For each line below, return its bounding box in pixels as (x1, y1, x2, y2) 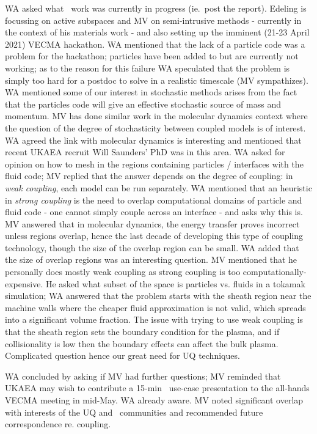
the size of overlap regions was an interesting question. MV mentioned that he (5, 253, 297, 266)
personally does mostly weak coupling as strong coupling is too (5, 265, 241, 278)
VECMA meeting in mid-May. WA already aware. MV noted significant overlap (5, 394, 304, 406)
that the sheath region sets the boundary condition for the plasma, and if (5, 325, 280, 338)
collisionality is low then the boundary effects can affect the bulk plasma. (5, 337, 279, 350)
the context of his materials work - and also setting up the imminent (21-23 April (5, 26, 310, 39)
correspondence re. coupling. (5, 417, 111, 430)
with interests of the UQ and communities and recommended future (5, 405, 263, 418)
